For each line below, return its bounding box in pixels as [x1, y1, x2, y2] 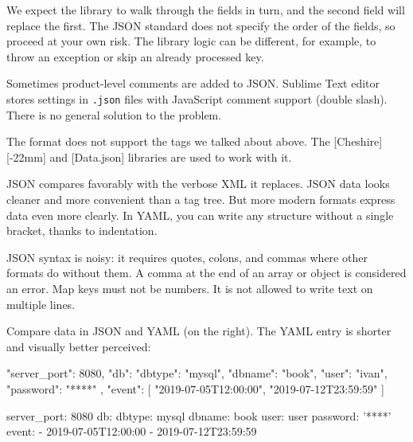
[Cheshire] [333, 133, 383, 150]
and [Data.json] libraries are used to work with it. [49, 148, 292, 165]
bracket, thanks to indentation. [6, 222, 158, 239]
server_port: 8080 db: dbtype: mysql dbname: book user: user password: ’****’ [6, 407, 392, 424]
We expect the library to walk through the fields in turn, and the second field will [6, 2, 405, 18]
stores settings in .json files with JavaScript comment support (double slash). [6, 90, 388, 107]
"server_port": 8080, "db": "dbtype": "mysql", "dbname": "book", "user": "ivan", [6, 365, 388, 381]
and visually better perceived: [6, 338, 151, 354]
